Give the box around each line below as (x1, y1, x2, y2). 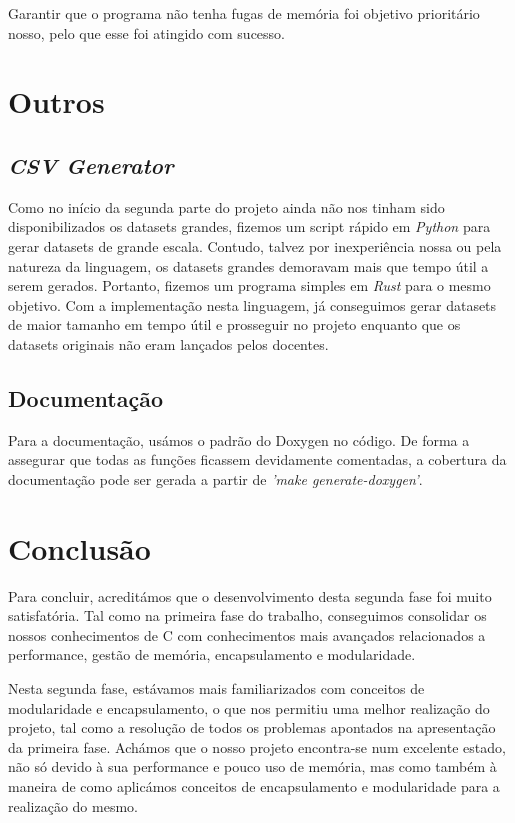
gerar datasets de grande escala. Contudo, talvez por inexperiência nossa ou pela (8, 235, 502, 256)
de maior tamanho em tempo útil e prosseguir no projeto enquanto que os (8, 314, 461, 335)
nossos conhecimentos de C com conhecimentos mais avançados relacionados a (8, 624, 486, 645)
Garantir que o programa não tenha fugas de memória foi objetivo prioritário (8, 3, 480, 23)
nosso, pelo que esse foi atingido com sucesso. (8, 22, 285, 43)
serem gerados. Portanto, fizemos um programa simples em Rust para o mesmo (8, 275, 491, 296)
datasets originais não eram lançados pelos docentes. (8, 333, 329, 354)
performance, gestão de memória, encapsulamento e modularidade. (8, 644, 416, 665)
